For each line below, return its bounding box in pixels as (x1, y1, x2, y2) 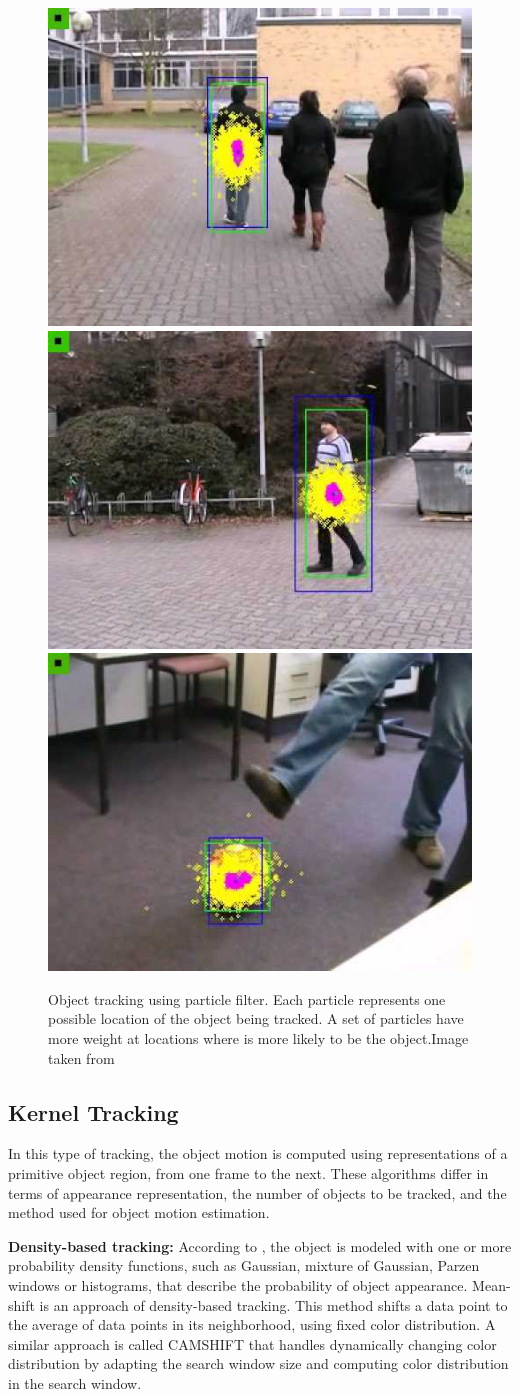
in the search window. (8, 1372, 142, 1393)
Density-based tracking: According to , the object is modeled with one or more (8, 1235, 512, 1256)
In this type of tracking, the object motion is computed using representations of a (8, 1143, 508, 1164)
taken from (48, 1047, 115, 1068)
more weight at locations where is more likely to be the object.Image (48, 1027, 469, 1048)
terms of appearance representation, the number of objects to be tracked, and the (8, 1182, 507, 1203)
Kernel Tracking (8, 1096, 179, 1127)
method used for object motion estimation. (8, 1202, 270, 1223)
